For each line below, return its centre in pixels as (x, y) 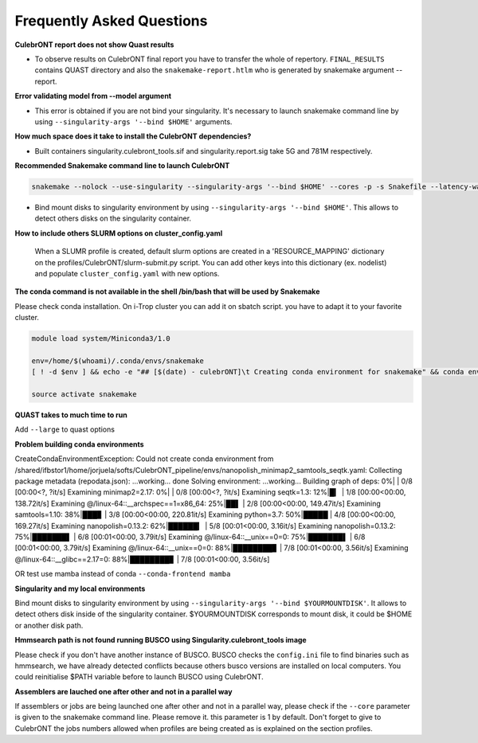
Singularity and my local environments (80, 589)
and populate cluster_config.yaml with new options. (127, 273)
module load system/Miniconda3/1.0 (101, 339)
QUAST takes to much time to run (71, 415)
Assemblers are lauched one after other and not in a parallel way (123, 691)
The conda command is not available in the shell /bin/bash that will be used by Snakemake (167, 291)
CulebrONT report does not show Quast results (94, 45)
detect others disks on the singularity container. (113, 218)
